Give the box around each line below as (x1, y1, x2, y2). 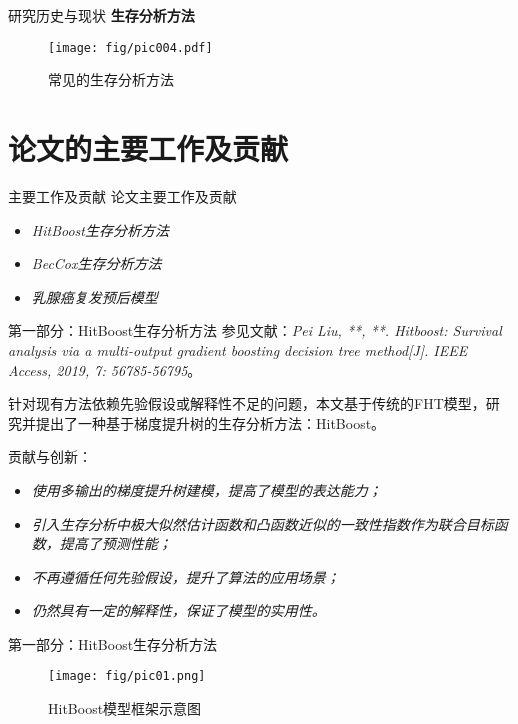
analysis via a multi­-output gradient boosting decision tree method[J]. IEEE (8, 339, 468, 360)
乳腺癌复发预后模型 (31, 286, 158, 307)
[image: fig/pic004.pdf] (48, 40, 213, 55)
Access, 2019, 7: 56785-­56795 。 (8, 359, 202, 380)
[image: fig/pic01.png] (48, 669, 206, 684)
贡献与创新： (8, 446, 92, 467)
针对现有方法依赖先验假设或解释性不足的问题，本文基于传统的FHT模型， (8, 393, 486, 414)
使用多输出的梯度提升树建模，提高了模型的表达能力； (31, 479, 382, 500)
